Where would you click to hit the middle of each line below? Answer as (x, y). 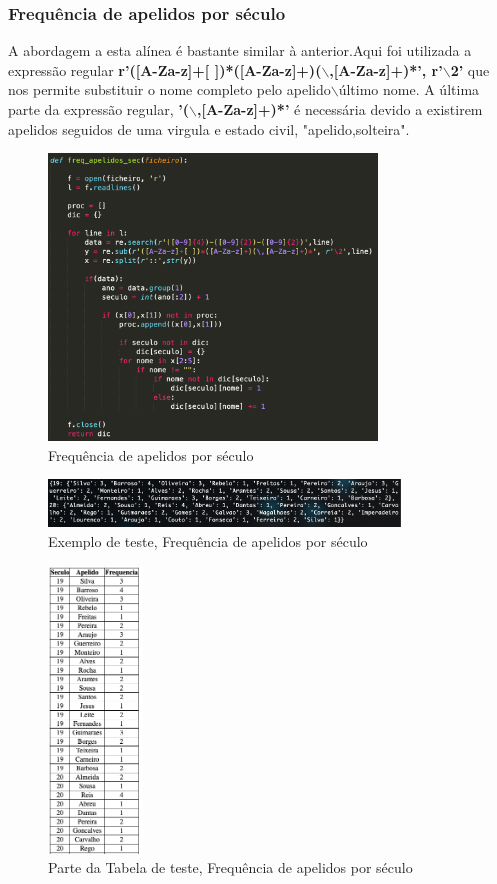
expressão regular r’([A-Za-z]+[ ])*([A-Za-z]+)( (165, 69)
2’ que (470, 69)
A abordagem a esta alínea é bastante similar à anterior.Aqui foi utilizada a (240, 50)
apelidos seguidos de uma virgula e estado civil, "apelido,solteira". (209, 128)
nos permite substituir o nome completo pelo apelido (169, 89)
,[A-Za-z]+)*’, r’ (386, 69)
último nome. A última (409, 89)
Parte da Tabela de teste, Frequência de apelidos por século (230, 867)
